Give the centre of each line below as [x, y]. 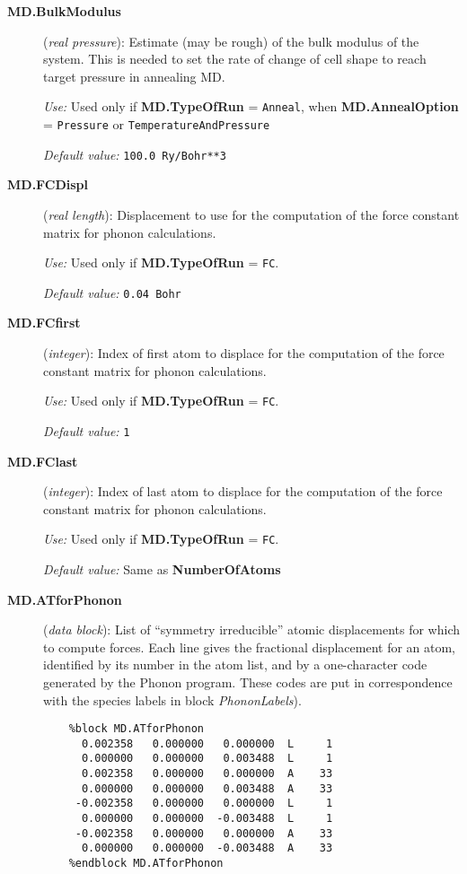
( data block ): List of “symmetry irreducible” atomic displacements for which [251, 629]
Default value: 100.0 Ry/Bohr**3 [135, 154]
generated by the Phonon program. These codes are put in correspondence [248, 682]
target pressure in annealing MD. [134, 76]
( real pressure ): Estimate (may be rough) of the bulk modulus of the [231, 41]
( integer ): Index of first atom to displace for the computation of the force [244, 353]
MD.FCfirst [44, 323]
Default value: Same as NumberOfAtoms [162, 568]
